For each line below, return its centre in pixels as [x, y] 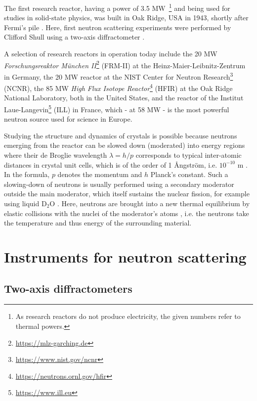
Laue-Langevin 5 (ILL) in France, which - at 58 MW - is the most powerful [117, 108]
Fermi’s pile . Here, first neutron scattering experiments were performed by [118, 27]
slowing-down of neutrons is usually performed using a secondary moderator [119, 184]
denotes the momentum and [100, 174]
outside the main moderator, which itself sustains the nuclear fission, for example [127, 194]
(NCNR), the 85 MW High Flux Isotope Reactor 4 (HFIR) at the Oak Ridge [118, 87]
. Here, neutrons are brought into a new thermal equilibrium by [153, 203]
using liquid [22, 203]
